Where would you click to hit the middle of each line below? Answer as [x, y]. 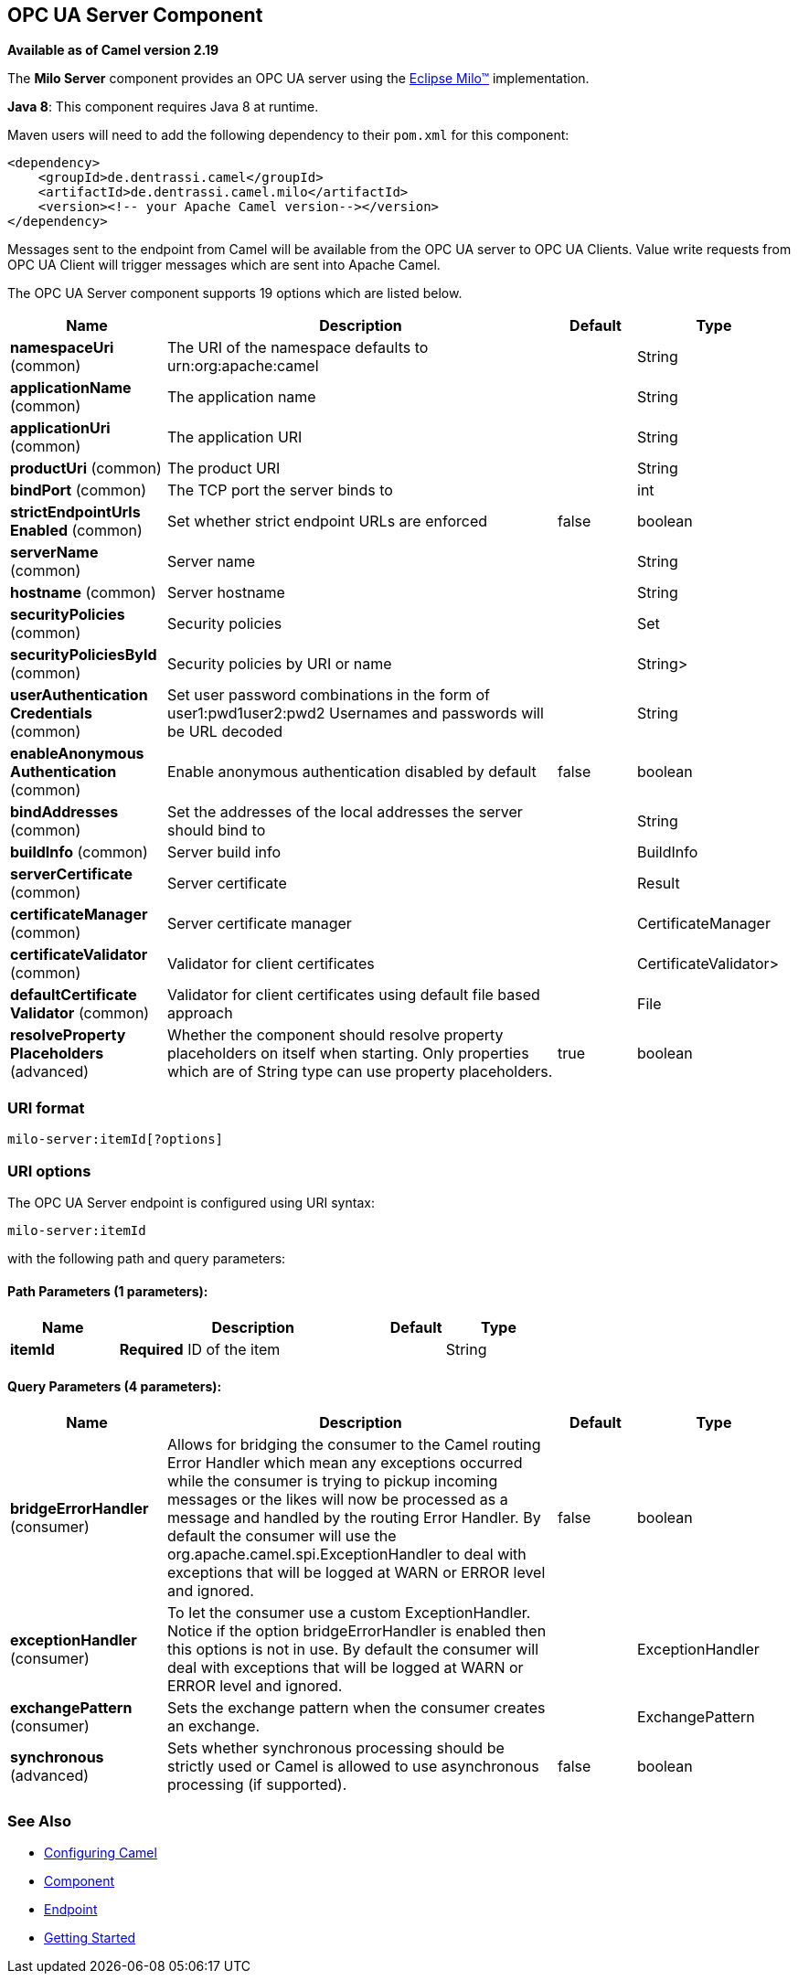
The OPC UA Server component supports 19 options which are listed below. [235, 293]
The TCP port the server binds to [280, 490]
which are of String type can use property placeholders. [360, 1072]
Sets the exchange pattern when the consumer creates [356, 1708]
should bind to [217, 831]
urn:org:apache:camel [243, 366]
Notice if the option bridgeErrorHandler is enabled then [357, 1631]
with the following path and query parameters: [147, 1258]
